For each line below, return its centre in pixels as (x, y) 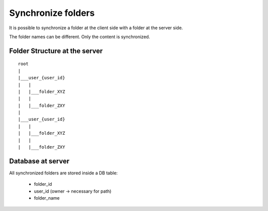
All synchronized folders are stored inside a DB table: (64, 173)
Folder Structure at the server (56, 51)
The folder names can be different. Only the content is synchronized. (80, 37)
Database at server (39, 161)
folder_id (43, 184)
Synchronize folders (52, 13)
